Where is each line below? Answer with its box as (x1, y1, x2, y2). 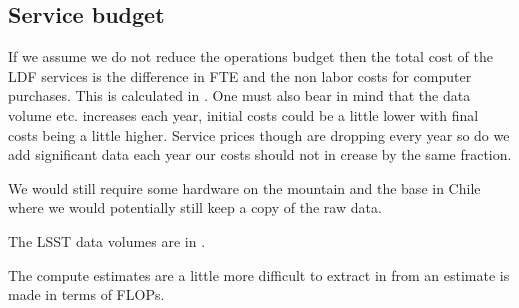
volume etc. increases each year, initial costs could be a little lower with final (8, 104, 479, 125)
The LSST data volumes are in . (8, 230, 206, 251)
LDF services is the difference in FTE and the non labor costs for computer (8, 65, 472, 86)
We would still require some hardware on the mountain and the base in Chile (8, 177, 481, 198)
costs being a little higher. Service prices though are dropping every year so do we (8, 124, 510, 145)
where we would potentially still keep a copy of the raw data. (8, 197, 382, 218)
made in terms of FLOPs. (8, 284, 165, 305)
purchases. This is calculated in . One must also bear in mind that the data (8, 85, 471, 106)
